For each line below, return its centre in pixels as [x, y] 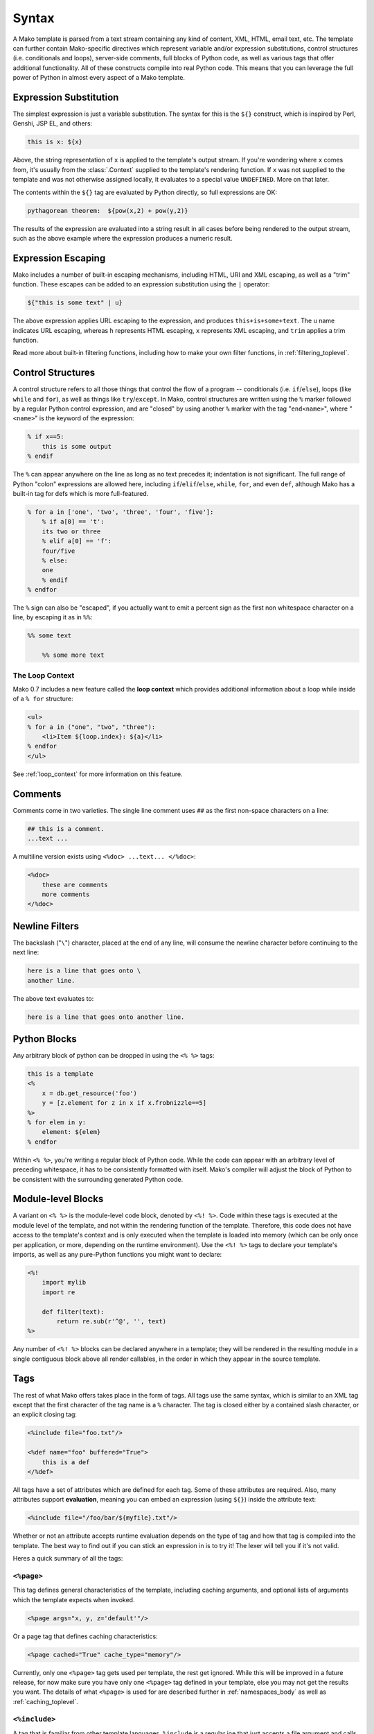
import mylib [64, 1282]
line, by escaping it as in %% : [53, 617]
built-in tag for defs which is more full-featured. [81, 493]
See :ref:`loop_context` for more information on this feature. [98, 774]
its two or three [71, 531]
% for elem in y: [57, 1122]
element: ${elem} [71, 1132]
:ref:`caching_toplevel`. [46, 1701]
